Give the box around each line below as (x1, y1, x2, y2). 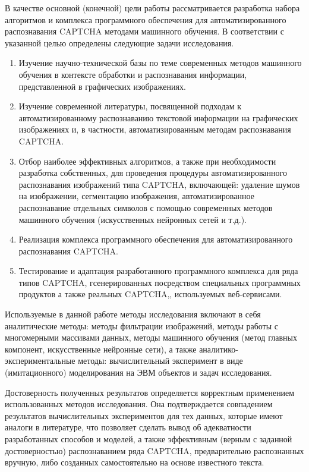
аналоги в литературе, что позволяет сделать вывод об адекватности (5, 421, 251, 433)
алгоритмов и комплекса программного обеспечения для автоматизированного (5, 13, 286, 26)
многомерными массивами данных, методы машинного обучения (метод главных (5, 331, 297, 344)
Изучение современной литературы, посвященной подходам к (18, 100, 242, 112)
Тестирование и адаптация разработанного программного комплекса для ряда (18, 265, 298, 277)
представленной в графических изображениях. (18, 80, 186, 92)
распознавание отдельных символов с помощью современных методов (18, 201, 273, 213)
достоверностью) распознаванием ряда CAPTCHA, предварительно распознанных (5, 444, 304, 457)
